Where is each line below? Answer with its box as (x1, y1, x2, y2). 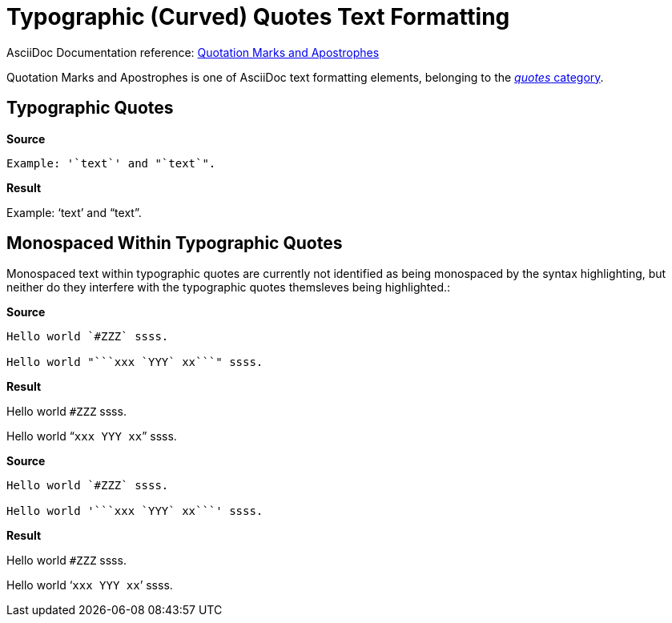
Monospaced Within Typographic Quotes (6, 233, 343, 254)
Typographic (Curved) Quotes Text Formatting (6, 3, 510, 30)
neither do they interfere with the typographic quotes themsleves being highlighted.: (6, 280, 451, 295)
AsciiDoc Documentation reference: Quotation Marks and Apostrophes (6, 45, 380, 59)
